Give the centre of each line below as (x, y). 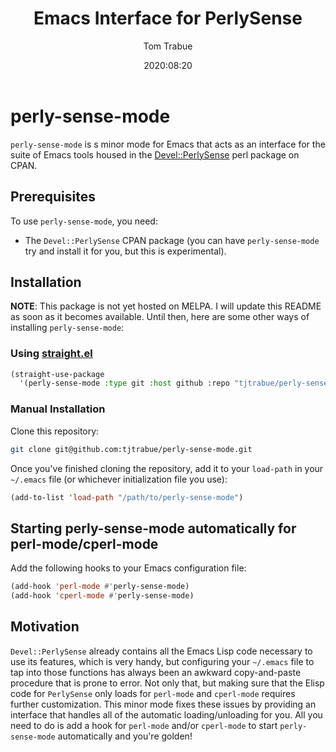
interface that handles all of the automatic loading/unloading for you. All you (166, 714)
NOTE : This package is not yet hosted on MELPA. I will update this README (166, 306)
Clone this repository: (55, 431)
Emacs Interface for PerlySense (168, 18)
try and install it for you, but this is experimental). (125, 251)
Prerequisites (53, 197)
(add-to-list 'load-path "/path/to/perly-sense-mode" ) (127, 497)
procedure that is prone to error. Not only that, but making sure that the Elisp (167, 683)
